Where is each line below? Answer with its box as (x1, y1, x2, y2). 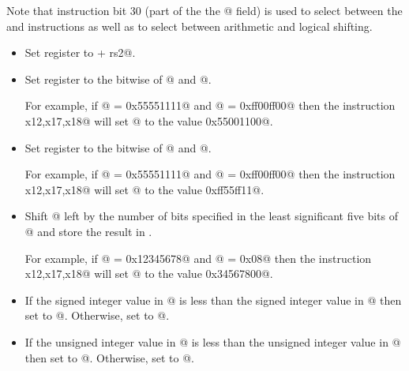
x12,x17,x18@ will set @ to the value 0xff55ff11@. (24, 181, 265, 197)
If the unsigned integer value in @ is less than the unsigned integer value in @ (24, 333, 401, 350)
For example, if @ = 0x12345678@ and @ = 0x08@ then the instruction (24, 249, 372, 266)
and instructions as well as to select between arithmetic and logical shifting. (6, 17, 373, 34)
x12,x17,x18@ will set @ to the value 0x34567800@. (24, 265, 273, 282)
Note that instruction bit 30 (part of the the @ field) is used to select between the (6, 2, 403, 18)
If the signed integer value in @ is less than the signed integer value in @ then (24, 291, 402, 308)
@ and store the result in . (24, 223, 152, 239)
